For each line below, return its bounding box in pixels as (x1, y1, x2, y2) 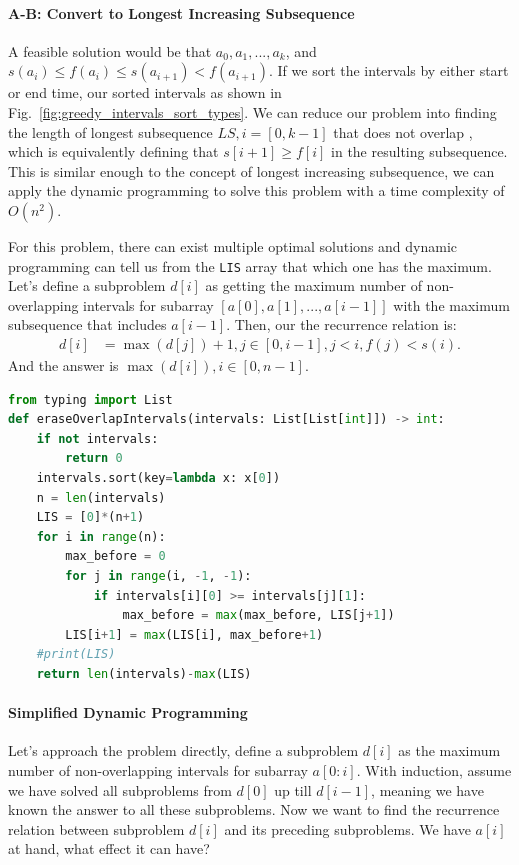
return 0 (65, 451, 123, 466)
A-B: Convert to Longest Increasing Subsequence (8, 2, 355, 23)
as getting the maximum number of (205, 275, 422, 296)
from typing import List (8, 392, 173, 407)
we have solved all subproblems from (8, 779, 232, 800)
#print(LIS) (36, 647, 116, 662)
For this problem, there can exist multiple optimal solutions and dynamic (8, 235, 458, 256)
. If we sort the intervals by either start (269, 60, 509, 81)
